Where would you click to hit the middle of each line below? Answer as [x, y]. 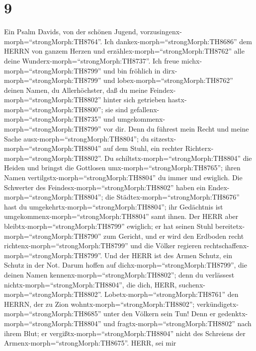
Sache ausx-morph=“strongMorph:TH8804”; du [77, 138]
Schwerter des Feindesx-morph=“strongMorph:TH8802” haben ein [105, 187]
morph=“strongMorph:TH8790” [53, 236]
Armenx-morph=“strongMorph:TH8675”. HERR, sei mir [90, 343]
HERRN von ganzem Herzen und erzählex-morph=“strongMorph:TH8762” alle [124, 51]
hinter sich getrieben [135, 100]
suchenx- [192, 284]
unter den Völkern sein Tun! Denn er [160, 314]
